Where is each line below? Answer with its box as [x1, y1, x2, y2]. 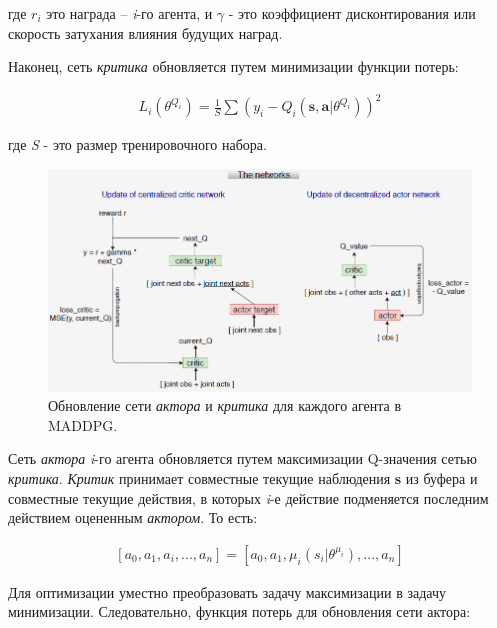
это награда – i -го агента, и [46, 3, 213, 23]
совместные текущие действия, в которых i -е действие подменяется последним [8, 487, 489, 508]
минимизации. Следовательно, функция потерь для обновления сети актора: [8, 601, 471, 622]
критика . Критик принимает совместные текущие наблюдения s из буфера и [8, 467, 478, 488]
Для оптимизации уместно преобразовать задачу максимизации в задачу [8, 581, 447, 602]
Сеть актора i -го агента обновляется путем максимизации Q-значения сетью [8, 448, 477, 469]
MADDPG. [48, 414, 118, 435]
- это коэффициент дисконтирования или [228, 3, 476, 23]
